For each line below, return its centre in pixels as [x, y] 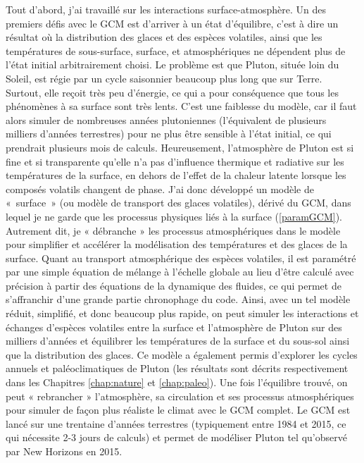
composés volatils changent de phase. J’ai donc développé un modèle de [160, 189]
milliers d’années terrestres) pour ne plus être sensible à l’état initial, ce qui [169, 134]
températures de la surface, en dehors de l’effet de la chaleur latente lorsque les [176, 175]
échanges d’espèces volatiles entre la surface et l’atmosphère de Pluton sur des [174, 327]
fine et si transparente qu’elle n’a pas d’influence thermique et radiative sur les [175, 161]
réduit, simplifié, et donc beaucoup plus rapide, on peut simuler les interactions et [182, 313]
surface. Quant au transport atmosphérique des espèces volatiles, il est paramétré [181, 258]
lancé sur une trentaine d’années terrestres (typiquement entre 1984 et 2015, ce [176, 423]
